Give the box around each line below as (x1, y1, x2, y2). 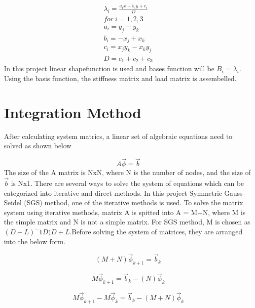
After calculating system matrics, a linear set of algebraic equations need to (4, 131, 232, 141)
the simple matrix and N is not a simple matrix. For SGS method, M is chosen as (4, 217, 251, 227)
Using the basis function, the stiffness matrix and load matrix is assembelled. (4, 73, 237, 84)
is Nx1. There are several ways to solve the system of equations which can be (11, 178, 244, 188)
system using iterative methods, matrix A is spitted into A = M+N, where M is (4, 207, 246, 217)
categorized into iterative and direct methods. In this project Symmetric (4, 187, 222, 198)
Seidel (4, 197, 22, 208)
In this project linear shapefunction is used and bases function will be (4, 63, 215, 74)
